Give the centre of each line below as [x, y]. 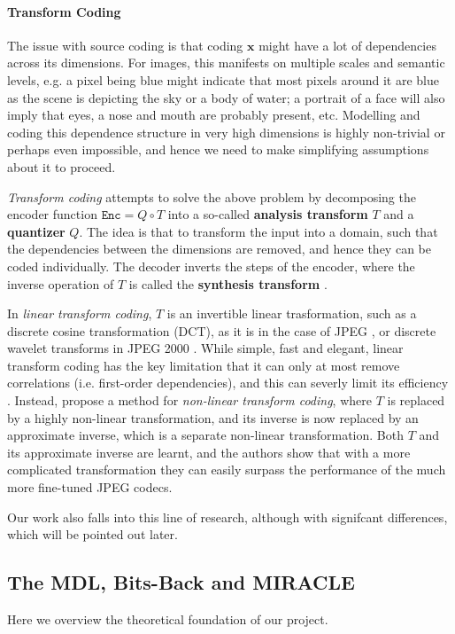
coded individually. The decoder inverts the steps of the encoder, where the [211, 266]
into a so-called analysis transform [268, 214]
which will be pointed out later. [93, 534]
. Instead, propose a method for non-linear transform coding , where [189, 400]
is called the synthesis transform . [228, 283]
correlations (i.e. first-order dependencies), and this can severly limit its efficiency [228, 383]
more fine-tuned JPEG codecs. [90, 487]
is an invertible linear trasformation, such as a [292, 313]
